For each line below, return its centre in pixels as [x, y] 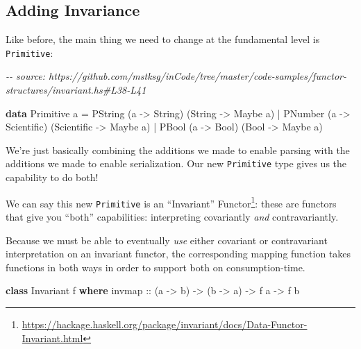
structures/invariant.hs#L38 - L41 [76, 90]
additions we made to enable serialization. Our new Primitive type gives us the [176, 163]
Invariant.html [52, 338]
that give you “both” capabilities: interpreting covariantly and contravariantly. [172, 216]
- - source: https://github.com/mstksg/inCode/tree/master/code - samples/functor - [176, 76]
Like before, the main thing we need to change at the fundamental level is [163, 39]
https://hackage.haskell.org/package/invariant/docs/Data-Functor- [165, 324]
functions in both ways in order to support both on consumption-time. [156, 267]
